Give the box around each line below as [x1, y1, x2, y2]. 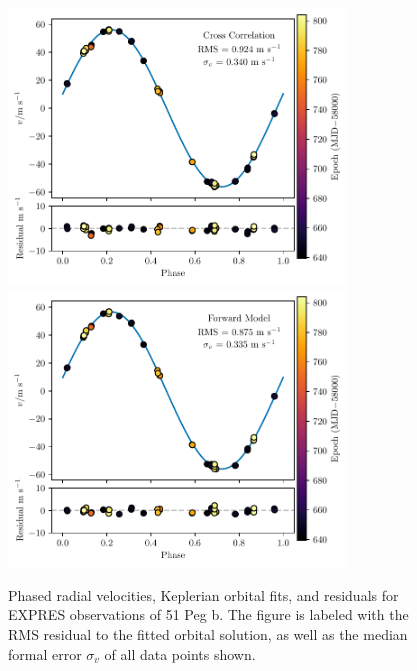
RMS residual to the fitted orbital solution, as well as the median [8, 623, 408, 644]
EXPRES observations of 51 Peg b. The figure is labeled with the [8, 604, 409, 625]
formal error [8, 643, 82, 664]
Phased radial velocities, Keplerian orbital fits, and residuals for [8, 584, 399, 605]
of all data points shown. [104, 643, 256, 664]
